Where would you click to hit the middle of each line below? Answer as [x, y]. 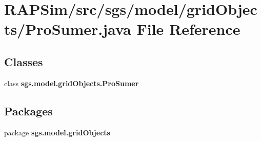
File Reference [188, 29]
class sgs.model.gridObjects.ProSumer [72, 83]
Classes [24, 61]
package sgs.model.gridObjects [57, 132]
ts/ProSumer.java [68, 29]
